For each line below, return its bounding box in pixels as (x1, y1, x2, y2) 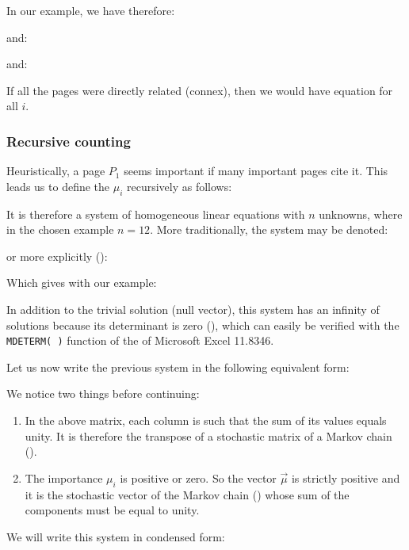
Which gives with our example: (6, 274, 157, 291)
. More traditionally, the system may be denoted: (150, 221, 388, 238)
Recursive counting (6, 131, 131, 151)
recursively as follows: (126, 178, 232, 194)
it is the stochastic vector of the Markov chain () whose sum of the (25, 486, 350, 502)
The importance (25, 469, 103, 486)
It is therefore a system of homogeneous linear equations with (6, 205, 305, 222)
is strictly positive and (291, 469, 400, 486)
